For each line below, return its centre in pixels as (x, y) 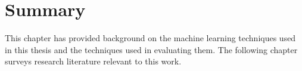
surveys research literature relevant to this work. (93, 61)
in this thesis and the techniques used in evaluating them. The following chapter (151, 49)
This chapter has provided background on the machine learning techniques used (150, 38)
